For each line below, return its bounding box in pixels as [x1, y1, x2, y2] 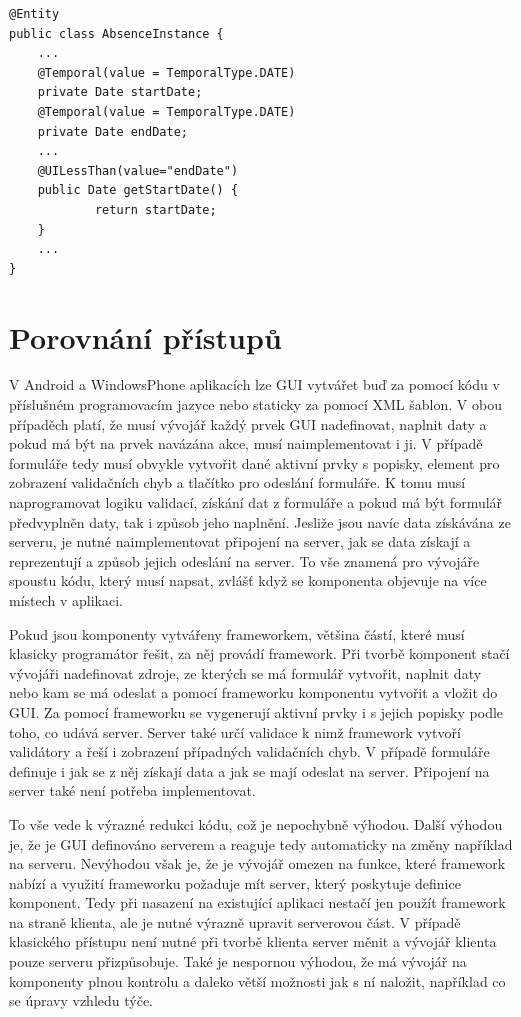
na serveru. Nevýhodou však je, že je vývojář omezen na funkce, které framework [9, 853, 506, 874]
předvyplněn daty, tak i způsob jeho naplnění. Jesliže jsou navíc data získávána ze [9, 511, 511, 532]
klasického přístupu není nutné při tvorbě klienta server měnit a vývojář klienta [9, 931, 497, 952]
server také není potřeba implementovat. [9, 780, 256, 801]
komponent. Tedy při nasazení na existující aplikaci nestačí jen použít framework [9, 892, 506, 913]
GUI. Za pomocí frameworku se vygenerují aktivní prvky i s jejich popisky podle [9, 701, 504, 722]
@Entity [9, 7, 60, 21]
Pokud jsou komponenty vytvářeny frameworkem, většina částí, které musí [9, 623, 465, 644]
